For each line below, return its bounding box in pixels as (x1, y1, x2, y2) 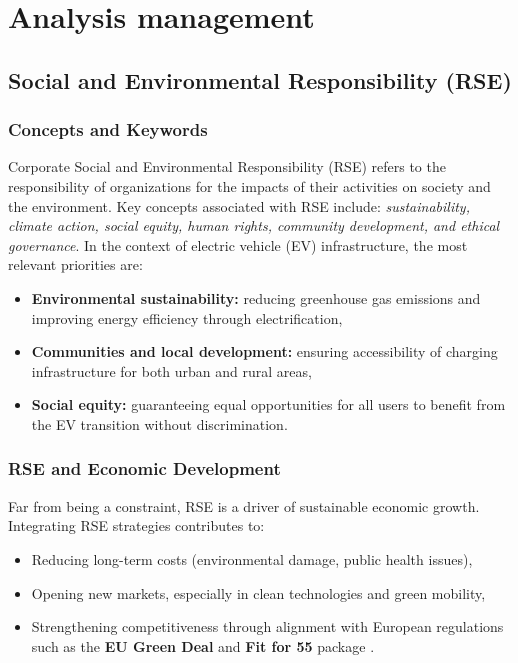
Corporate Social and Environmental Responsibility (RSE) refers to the (8, 156, 446, 177)
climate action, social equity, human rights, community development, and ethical (8, 215, 500, 236)
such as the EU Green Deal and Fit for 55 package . (31, 635, 375, 656)
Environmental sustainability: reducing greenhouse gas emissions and (31, 287, 481, 308)
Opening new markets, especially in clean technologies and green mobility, (31, 582, 486, 603)
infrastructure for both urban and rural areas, (31, 360, 312, 381)
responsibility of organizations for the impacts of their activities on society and (8, 175, 491, 196)
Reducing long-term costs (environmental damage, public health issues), (31, 548, 473, 569)
